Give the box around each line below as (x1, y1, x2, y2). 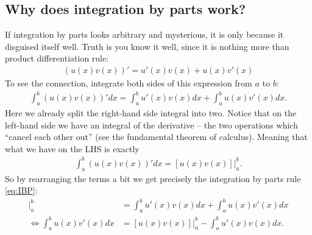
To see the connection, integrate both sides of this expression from (5, 77, 252, 89)
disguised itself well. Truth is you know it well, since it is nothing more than (5, 40, 289, 52)
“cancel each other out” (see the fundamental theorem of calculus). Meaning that (5, 130, 308, 143)
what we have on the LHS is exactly (5, 142, 140, 155)
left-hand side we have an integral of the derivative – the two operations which (5, 118, 298, 131)
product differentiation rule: (5, 52, 109, 65)
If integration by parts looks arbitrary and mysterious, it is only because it (5, 28, 284, 41)
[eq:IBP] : (5, 184, 38, 197)
